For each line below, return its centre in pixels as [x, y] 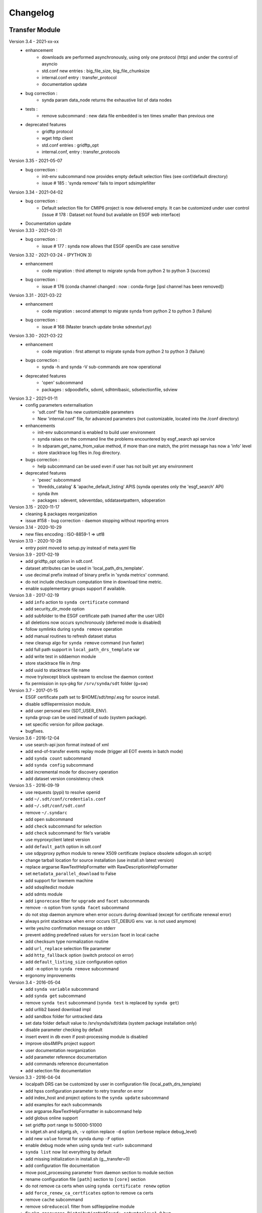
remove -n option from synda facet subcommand [77, 908]
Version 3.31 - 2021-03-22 [35, 295]
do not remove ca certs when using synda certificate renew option [98, 1186]
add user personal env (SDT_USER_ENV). [66, 711]
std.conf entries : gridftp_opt [70, 145]
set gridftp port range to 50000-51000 [64, 1125]
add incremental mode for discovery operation [72, 772]
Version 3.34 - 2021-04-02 [36, 192]
